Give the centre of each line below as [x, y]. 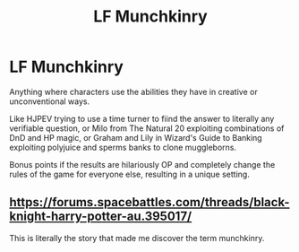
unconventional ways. [50, 101]
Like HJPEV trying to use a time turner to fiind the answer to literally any [142, 118]
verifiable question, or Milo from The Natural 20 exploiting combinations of [147, 128]
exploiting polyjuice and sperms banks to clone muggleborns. [123, 147]
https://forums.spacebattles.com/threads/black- [149, 202]
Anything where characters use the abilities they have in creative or [133, 91]
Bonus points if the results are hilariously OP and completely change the [142, 164]
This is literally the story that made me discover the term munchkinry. [137, 238]
